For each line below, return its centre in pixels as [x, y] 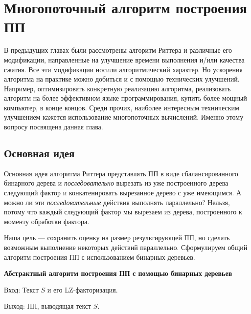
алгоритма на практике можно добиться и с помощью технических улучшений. [122, 79]
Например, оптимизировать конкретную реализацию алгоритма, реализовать [117, 88]
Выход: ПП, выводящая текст [48, 306]
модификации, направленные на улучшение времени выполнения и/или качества [124, 59]
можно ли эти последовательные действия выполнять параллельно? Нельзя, [117, 202]
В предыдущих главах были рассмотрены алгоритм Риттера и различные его [118, 50]
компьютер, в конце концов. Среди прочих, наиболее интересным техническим [122, 107]
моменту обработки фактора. [47, 221]
